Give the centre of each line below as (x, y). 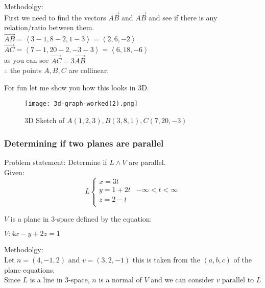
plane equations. (30, 269)
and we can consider (182, 280)
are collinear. (89, 70)
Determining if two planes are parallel (84, 143)
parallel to (238, 280)
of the (243, 259)
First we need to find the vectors (55, 17)
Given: (14, 172)
